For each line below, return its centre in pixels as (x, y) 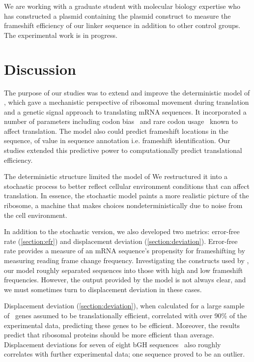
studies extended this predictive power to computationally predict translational (123, 150)
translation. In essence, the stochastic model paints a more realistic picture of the (127, 196)
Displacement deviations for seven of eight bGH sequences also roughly (113, 344)
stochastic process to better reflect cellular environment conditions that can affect (127, 186)
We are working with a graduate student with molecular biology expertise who (122, 6)
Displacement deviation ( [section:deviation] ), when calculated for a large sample (124, 306)
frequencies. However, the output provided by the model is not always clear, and (125, 280)
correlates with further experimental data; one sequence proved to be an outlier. (125, 354)
